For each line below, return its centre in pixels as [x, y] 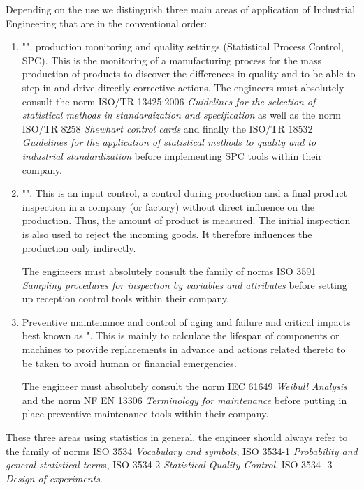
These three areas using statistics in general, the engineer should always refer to [177, 437]
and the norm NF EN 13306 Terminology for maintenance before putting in [184, 400]
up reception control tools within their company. [125, 298]
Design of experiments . [54, 478]
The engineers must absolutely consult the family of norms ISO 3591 [169, 271]
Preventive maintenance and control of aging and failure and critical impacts [186, 321]
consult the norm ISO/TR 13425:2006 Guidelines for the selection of [169, 101]
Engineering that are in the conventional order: [107, 23]
